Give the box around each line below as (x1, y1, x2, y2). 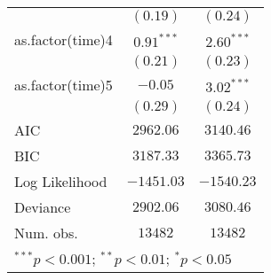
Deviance (14, 197, 71, 217)
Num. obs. (14, 222, 78, 243)
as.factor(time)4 (14, 29, 113, 50)
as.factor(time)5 (14, 74, 113, 95)
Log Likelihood (14, 171, 108, 191)
